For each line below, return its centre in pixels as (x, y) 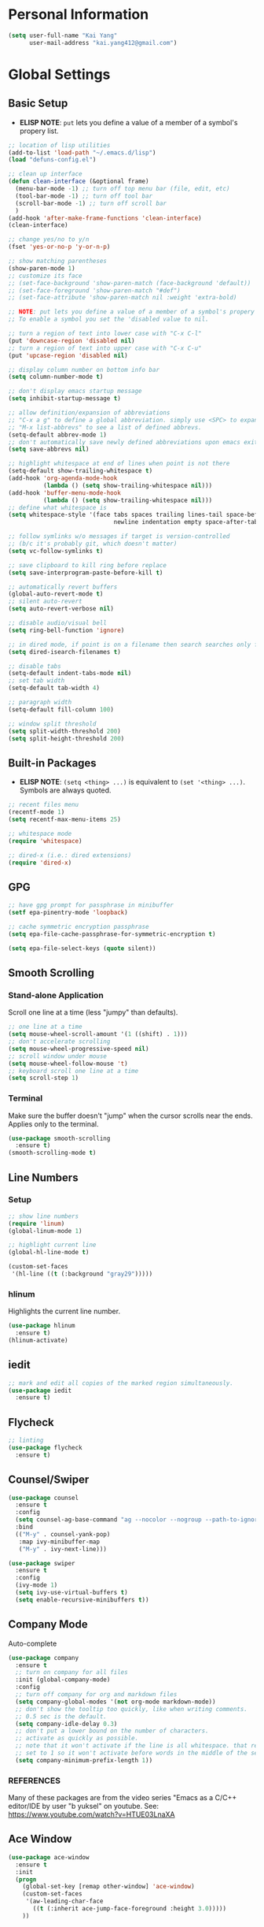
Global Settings (59, 74)
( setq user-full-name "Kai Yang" (63, 35)
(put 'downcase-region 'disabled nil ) (71, 340)
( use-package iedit (40, 1390)
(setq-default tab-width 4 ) (54, 688)
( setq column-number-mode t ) (56, 377)
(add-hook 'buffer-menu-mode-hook (65, 493)
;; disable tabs (35, 666)
